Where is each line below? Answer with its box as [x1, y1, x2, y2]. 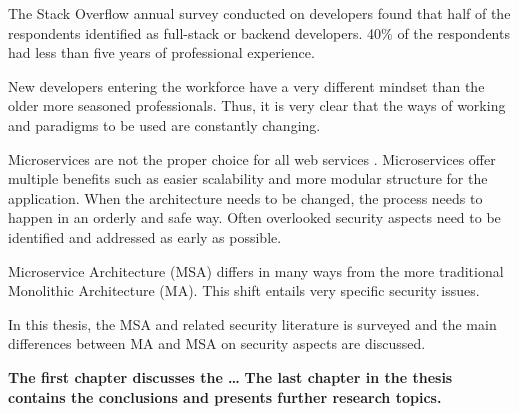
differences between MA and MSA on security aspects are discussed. [8, 333, 426, 354]
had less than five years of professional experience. [8, 42, 315, 63]
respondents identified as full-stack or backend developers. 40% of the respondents [8, 22, 510, 43]
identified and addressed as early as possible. [8, 226, 282, 247]
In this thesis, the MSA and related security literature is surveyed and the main [8, 313, 497, 334]
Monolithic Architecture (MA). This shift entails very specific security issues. [8, 280, 480, 301]
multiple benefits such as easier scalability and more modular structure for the [8, 168, 488, 189]
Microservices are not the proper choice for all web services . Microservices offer [8, 148, 496, 169]
